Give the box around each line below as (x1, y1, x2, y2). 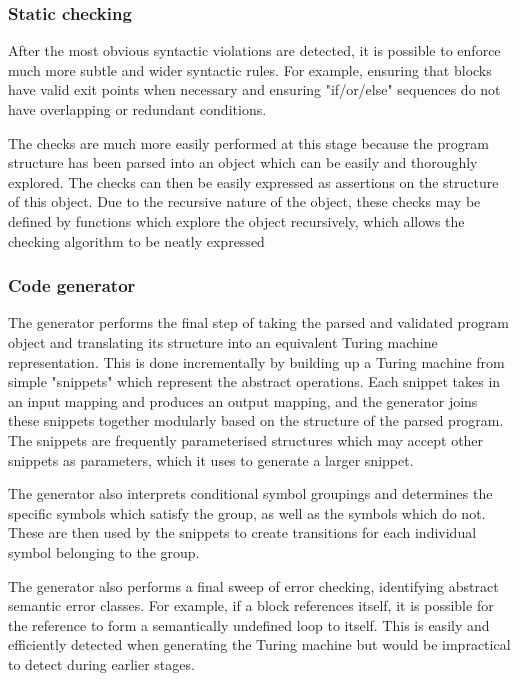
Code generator (8, 273, 136, 298)
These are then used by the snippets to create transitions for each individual (8, 522, 477, 543)
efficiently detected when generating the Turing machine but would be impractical (8, 634, 511, 655)
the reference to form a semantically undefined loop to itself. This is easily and (8, 614, 490, 635)
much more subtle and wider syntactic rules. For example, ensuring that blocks (8, 59, 492, 80)
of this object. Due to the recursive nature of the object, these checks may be (8, 191, 481, 212)
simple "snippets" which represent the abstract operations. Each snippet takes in (8, 371, 501, 392)
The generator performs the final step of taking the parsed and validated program (8, 312, 510, 333)
